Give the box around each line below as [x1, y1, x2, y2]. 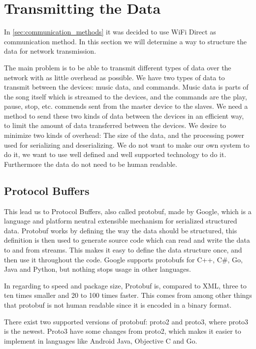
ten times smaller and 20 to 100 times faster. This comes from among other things [4, 290, 252, 300]
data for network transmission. [4, 46, 96, 56]
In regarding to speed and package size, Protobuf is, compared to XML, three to [4, 280, 247, 290]
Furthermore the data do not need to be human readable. [4, 159, 177, 169]
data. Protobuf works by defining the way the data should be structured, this [4, 225, 237, 235]
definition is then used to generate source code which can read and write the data [4, 235, 250, 245]
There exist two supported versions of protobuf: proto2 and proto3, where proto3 [4, 316, 249, 326]
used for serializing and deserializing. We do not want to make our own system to [4, 139, 250, 150]
